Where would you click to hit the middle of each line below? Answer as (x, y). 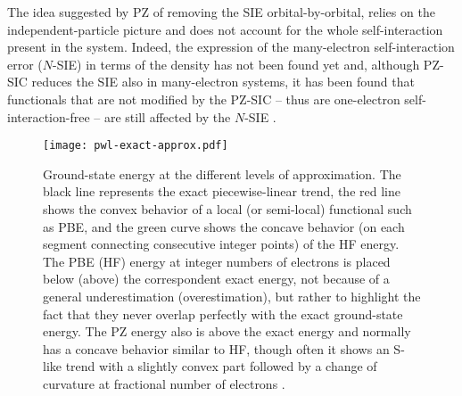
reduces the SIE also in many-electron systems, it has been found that (223, 82)
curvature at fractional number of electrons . (164, 383)
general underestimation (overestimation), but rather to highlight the (232, 296)
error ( (25, 64)
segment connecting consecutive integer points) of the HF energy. (221, 244)
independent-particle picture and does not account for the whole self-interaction (225, 29)
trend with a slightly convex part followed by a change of (221, 366)
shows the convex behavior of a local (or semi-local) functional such (227, 209)
